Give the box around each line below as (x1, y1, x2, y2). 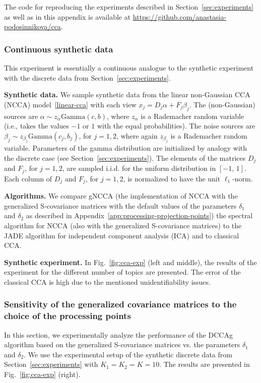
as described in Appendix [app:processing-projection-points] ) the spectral (26, 210, 253, 221)
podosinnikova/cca (4, 21, 61, 32)
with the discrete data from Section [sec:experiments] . (4, 72, 171, 83)
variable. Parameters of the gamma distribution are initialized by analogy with (4, 143, 247, 153)
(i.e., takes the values (4, 120, 69, 131)
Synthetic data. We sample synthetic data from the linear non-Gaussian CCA (4, 89, 250, 100)
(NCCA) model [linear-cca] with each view (4, 99, 137, 109)
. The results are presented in (159, 359, 250, 369)
